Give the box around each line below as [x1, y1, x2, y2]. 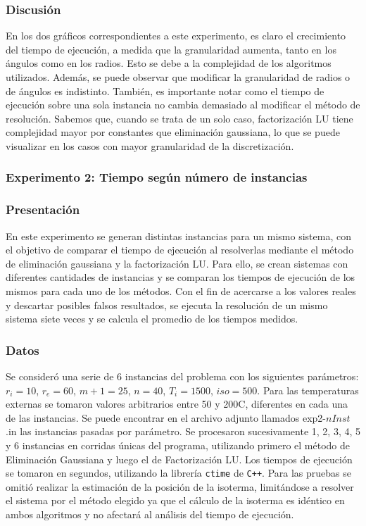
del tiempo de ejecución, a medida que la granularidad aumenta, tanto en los [6, 42, 336, 56]
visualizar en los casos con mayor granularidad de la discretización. [6, 138, 294, 153]
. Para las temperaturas [257, 382, 359, 397]
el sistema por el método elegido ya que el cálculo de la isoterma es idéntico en [6, 493, 345, 508]
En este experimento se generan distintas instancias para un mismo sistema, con [6, 228, 351, 243]
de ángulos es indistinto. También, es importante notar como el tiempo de [6, 83, 324, 98]
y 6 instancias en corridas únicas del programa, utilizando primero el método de [6, 437, 350, 452]
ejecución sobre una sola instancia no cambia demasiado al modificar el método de [6, 97, 360, 112]
